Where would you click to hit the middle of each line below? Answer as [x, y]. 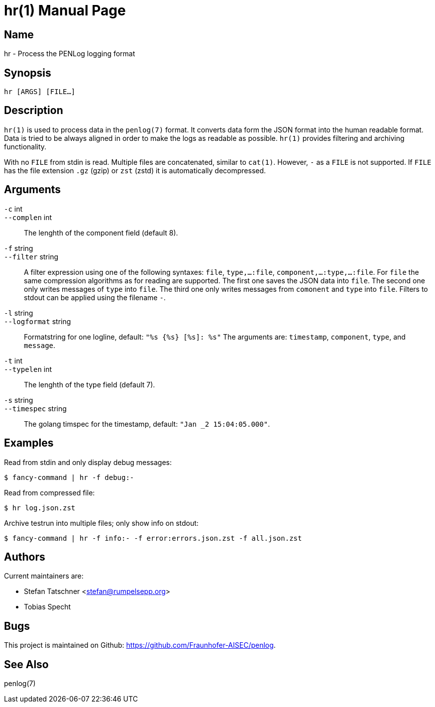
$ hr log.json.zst [40, 508]
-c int [13, 209]
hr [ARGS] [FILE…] [40, 92]
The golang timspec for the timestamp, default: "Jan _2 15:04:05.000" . [147, 424]
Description [34, 111]
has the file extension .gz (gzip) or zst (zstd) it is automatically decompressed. [135, 170]
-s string [19, 400]
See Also [26, 664]
